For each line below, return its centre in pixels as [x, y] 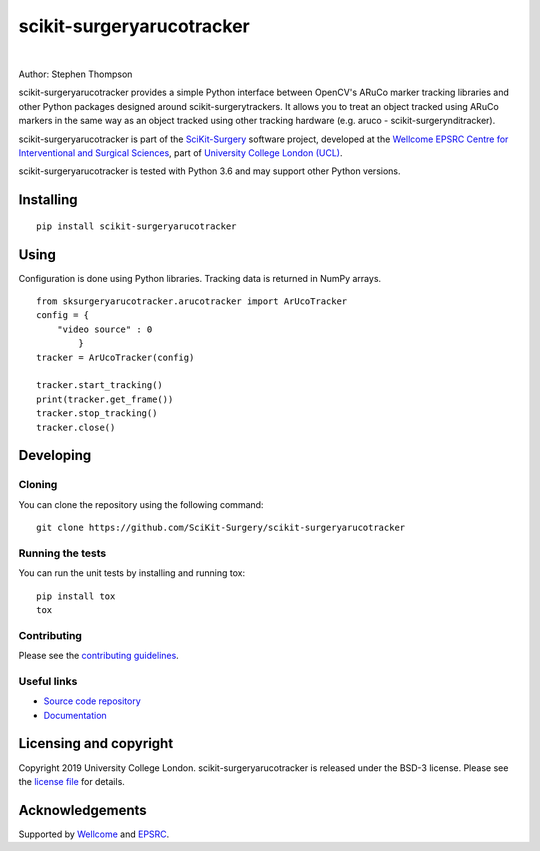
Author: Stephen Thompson [75, 74]
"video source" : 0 [104, 329]
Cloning [38, 485]
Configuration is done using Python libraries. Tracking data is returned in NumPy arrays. [200, 278]
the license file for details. [71, 781]
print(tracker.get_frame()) [105, 399]
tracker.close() [76, 427]
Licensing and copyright [96, 743]
